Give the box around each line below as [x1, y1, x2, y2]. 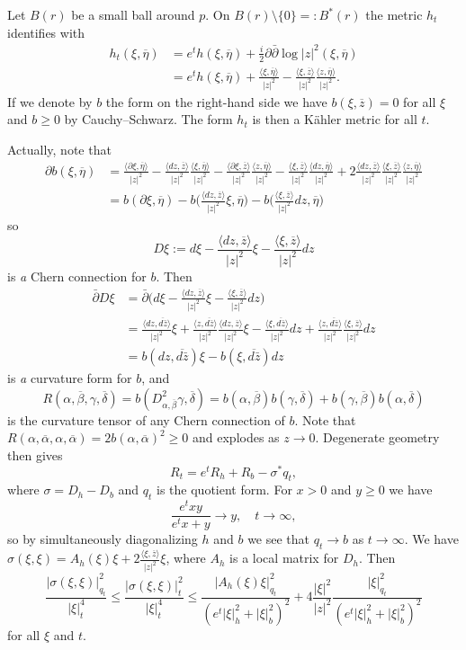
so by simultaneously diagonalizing [7, 530, 198, 548]
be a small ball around [71, 5, 195, 23]
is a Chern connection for [7, 266, 147, 285]
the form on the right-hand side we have [105, 92, 327, 111]
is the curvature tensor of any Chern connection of [7, 410, 285, 429]
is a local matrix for [229, 548, 339, 567]
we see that [247, 530, 310, 548]
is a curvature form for [7, 369, 132, 387]
